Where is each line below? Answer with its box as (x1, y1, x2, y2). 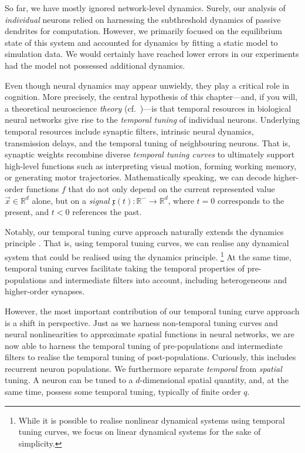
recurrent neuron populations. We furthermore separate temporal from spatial (5, 362, 282, 374)
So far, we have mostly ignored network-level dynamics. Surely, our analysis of (5, 2, 286, 14)
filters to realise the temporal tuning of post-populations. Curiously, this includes (5, 351, 296, 363)
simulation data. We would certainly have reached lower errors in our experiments (5, 48, 299, 60)
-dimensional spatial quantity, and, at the (140, 374, 289, 386)
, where (168, 194, 194, 206)
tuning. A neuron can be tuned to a (5, 374, 133, 386)
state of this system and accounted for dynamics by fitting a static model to (5, 36, 278, 48)
